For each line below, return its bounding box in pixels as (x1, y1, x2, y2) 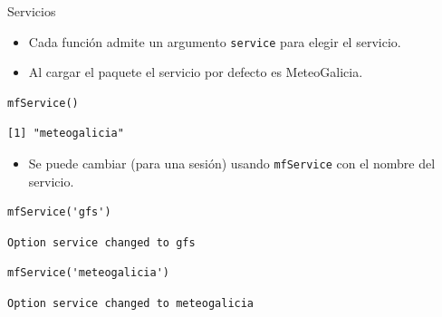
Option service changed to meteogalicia (7, 297, 255, 311)
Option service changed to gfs (7, 235, 196, 249)
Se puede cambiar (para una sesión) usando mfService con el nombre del (28, 154, 436, 173)
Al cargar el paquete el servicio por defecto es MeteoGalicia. (28, 62, 363, 82)
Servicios (7, 2, 56, 20)
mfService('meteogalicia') (7, 266, 169, 280)
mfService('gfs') (7, 206, 111, 219)
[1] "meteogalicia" (7, 127, 124, 140)
